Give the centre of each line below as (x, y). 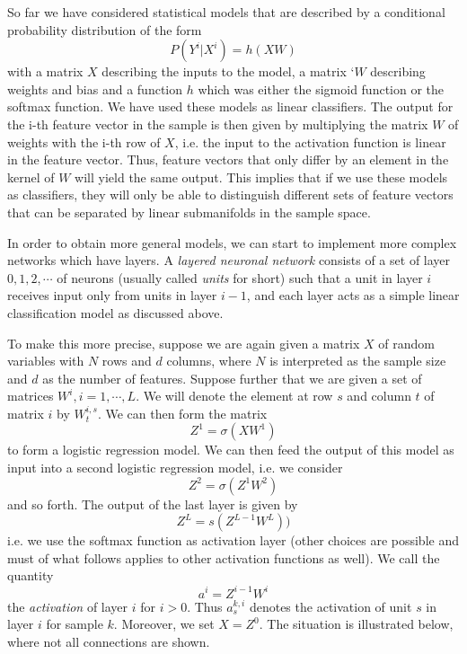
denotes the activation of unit (330, 606)
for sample (75, 624)
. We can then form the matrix (182, 413)
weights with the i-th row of (84, 141)
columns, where (209, 361)
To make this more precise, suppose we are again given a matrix (184, 343)
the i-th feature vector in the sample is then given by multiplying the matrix (218, 124)
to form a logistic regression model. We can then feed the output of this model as (231, 450)
